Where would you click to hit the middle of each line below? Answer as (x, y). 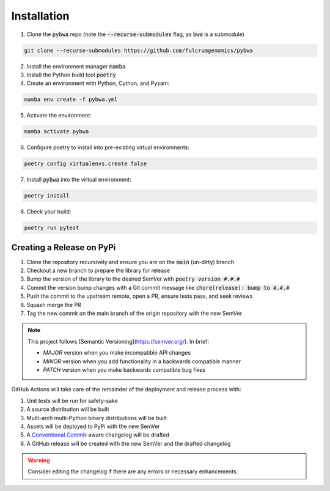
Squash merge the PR (54, 305)
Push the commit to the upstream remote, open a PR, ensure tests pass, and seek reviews (140, 296)
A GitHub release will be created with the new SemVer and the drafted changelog (129, 443)
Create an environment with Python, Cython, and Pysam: (98, 83)
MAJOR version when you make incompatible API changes (117, 353)
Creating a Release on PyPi (64, 247)
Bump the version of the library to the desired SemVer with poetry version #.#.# (134, 279)
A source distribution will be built (68, 409)
